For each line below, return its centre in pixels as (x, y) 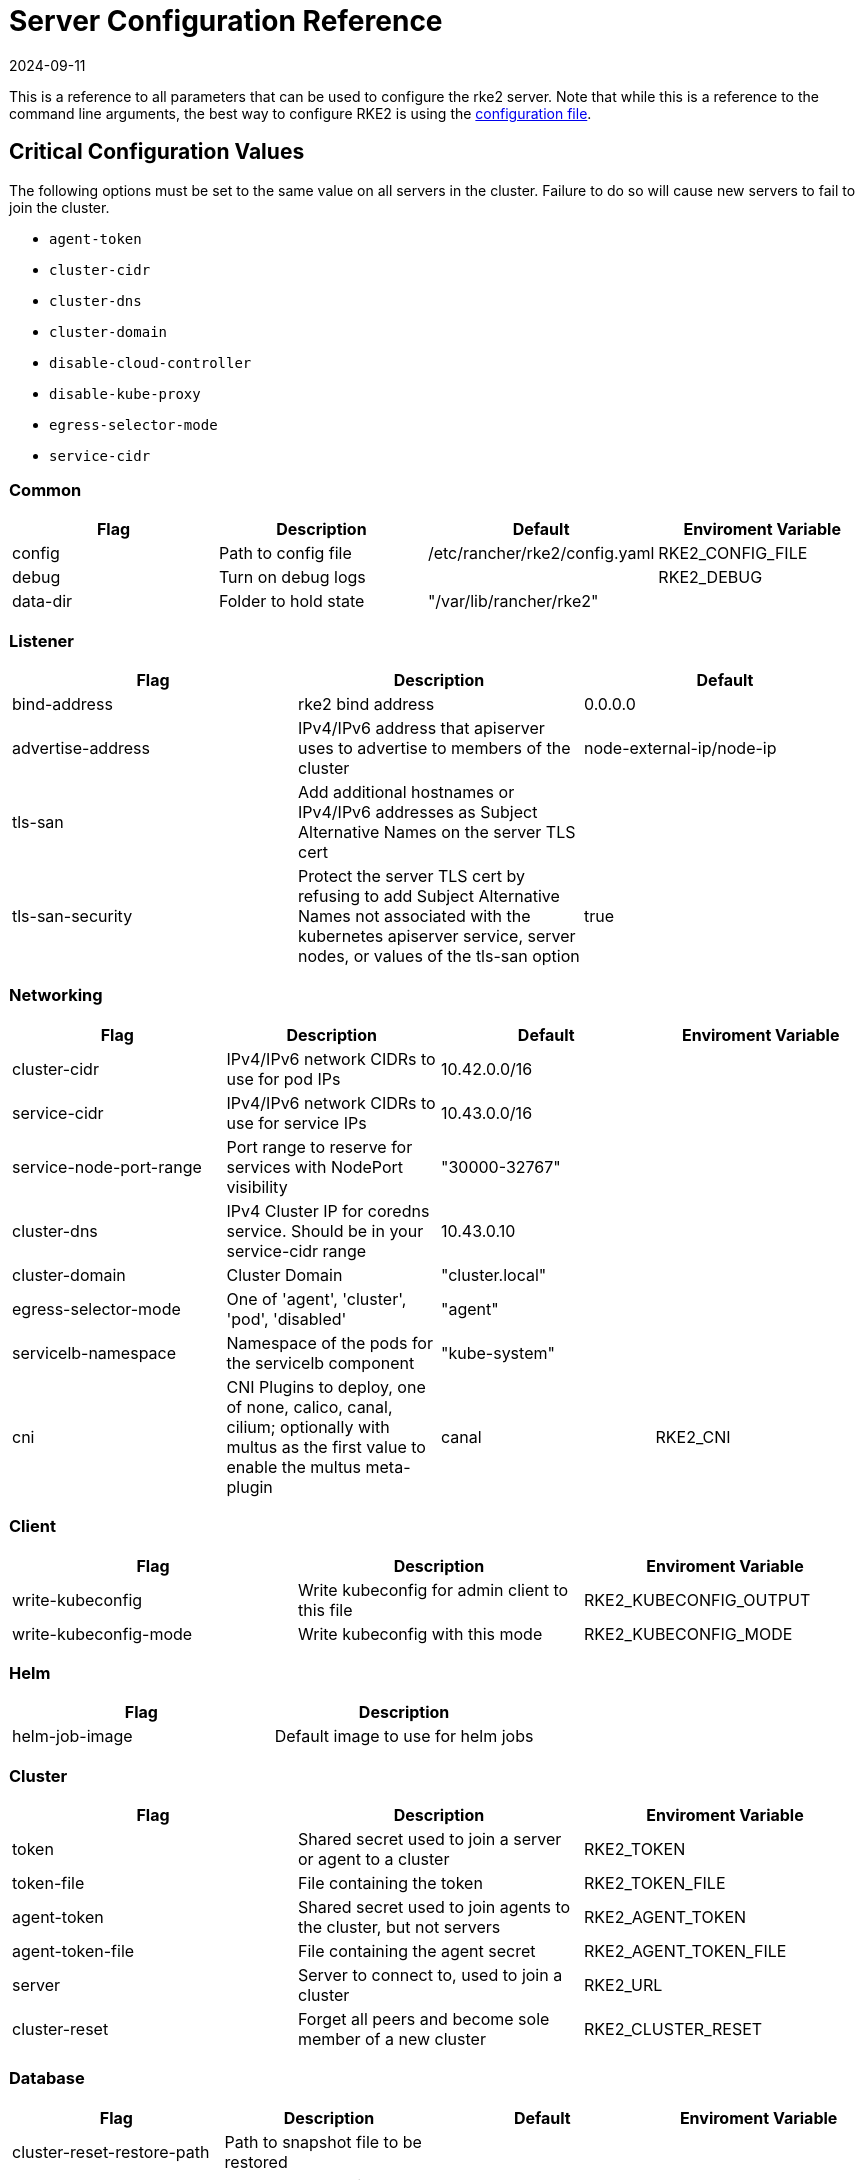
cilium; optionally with (308, 1426)
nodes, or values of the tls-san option (438, 956)
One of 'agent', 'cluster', (316, 1298)
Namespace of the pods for (329, 1342)
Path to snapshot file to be (323, 2141)
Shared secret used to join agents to (434, 1907)
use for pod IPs (283, 1078)
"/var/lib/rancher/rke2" (513, 601)
